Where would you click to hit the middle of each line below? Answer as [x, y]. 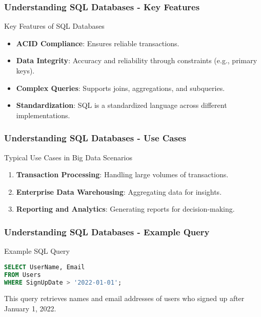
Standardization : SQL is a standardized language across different [122, 105]
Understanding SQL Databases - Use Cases [95, 138]
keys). [25, 70]
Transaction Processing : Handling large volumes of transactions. [122, 174]
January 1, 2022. [30, 308]
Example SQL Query [37, 251]
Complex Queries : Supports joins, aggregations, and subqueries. [121, 88]
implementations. [43, 115]
